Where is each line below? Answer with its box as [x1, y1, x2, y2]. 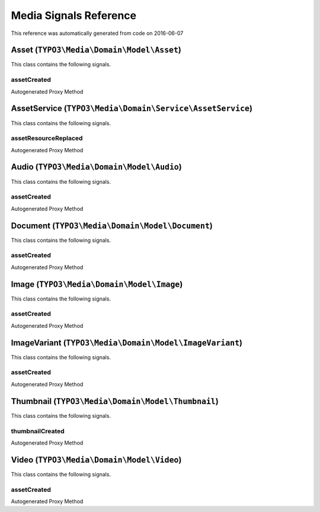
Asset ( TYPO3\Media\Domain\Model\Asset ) [11, 45, 182, 55]
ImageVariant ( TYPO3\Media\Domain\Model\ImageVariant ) [11, 338, 243, 348]
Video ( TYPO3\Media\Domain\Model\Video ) [11, 455, 182, 465]
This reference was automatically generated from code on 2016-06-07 [11, 30, 184, 37]
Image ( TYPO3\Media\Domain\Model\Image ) [11, 279, 183, 289]
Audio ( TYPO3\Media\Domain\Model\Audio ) [11, 162, 182, 172]
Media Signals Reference [11, 9, 137, 22]
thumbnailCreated [11, 427, 65, 435]
